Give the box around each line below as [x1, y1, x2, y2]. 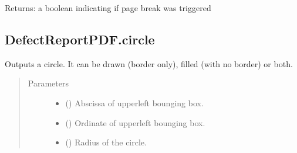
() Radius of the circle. [65, 136, 147, 148]
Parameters [28, 77, 69, 89]
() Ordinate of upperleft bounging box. [65, 116, 205, 128]
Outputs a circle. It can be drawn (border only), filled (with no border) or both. [5, 57, 293, 69]
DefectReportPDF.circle [5, 30, 155, 48]
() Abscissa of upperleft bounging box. [65, 96, 204, 109]
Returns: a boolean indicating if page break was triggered [5, 2, 211, 13]
